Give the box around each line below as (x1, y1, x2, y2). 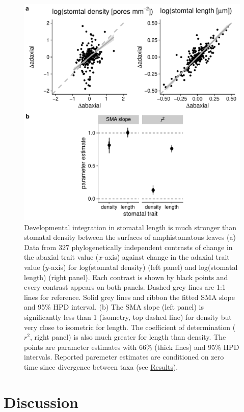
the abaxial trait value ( (24, 252, 99, 262)
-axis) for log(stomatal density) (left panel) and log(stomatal (48, 261, 238, 272)
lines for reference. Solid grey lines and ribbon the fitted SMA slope (24, 291, 235, 302)
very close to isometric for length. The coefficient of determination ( (24, 321, 236, 332)
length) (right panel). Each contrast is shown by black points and (24, 271, 228, 282)
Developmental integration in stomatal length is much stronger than (24, 222, 237, 232)
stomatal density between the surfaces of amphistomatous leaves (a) (24, 232, 236, 242)
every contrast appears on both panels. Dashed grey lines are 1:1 (24, 282, 226, 292)
